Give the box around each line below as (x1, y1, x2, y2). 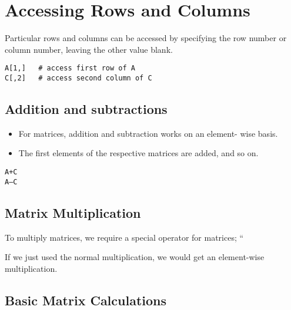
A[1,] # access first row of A (5, 64, 135, 73)
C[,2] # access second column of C (5, 73, 152, 82)
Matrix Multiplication (5, 203, 141, 221)
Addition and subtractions (5, 100, 168, 118)
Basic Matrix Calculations (5, 291, 167, 309)
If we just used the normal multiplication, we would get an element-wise (5, 251, 265, 263)
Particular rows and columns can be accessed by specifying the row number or (5, 32, 287, 44)
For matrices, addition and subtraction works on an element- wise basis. (18, 127, 278, 139)
